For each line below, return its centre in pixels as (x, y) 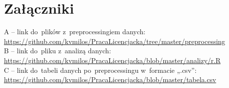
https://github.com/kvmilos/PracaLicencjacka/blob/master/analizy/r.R (112, 60)
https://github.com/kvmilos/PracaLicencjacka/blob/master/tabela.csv (110, 79)
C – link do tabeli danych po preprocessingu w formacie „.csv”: (100, 70)
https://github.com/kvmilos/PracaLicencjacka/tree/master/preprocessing (115, 41)
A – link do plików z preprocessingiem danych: (75, 32)
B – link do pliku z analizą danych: (57, 51)
